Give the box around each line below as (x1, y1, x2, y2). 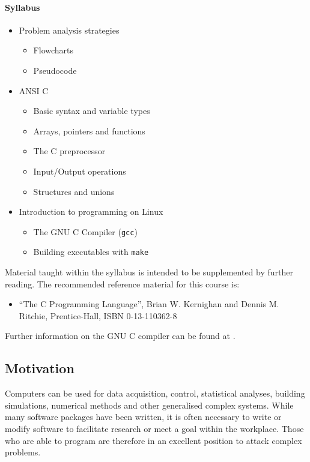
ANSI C (19, 84, 49, 97)
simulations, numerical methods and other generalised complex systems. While (5, 398, 294, 411)
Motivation (5, 359, 74, 377)
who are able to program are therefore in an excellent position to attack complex (5, 434, 302, 446)
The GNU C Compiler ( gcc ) (33, 225, 138, 238)
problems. (5, 446, 41, 458)
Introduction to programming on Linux (19, 205, 163, 218)
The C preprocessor (33, 145, 106, 157)
